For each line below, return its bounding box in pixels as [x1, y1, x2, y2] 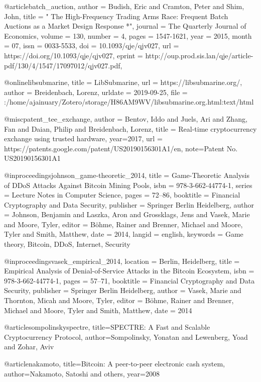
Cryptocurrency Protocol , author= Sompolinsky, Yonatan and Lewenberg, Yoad [4, 331, 248, 342]
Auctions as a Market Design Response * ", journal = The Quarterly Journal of [4, 21, 246, 31]
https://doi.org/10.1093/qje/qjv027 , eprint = [4, 50, 143, 60]
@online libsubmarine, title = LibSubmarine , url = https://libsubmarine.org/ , [4, 77, 242, 87]
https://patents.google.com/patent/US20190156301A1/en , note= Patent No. [4, 143, 238, 153]
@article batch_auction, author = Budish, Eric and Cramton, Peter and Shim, [4, 1, 244, 11]
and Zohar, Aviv [4, 341, 54, 352]
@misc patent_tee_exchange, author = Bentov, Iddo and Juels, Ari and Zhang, [4, 113, 247, 124]
